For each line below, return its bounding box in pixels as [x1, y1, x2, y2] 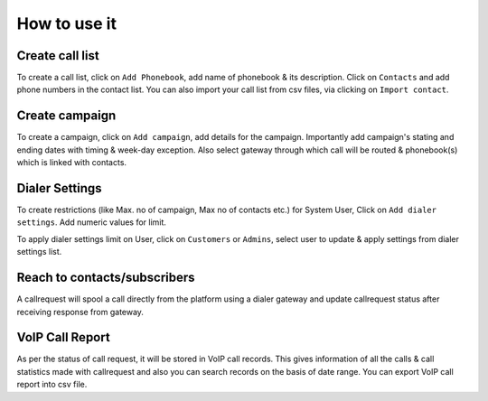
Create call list [16, 48, 99, 63]
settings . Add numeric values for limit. [16, 217, 167, 228]
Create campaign [16, 108, 117, 124]
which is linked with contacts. [16, 157, 127, 168]
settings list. [16, 247, 62, 257]
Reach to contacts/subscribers [16, 270, 195, 285]
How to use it [16, 14, 117, 33]
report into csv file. [16, 379, 88, 390]
